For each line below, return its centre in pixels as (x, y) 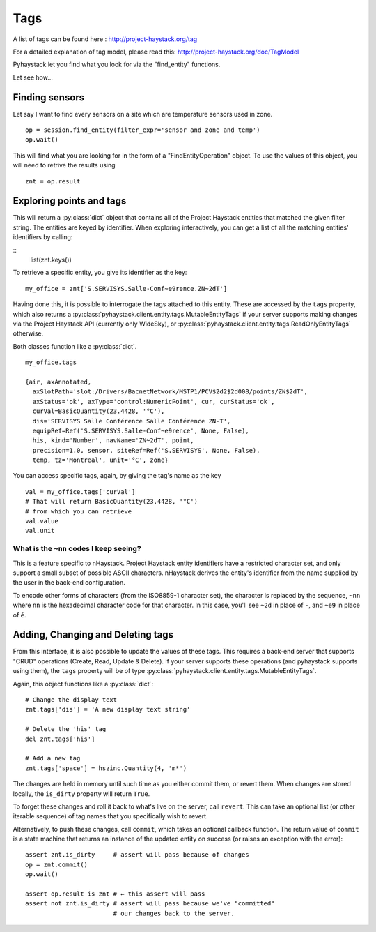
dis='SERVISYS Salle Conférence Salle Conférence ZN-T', (132, 421)
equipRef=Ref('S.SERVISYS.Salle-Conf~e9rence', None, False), (141, 430)
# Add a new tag (53, 758)
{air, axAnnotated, (58, 382)
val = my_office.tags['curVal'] (80, 491)
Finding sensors (49, 97)
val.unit (40, 531)
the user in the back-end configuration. (69, 582)
